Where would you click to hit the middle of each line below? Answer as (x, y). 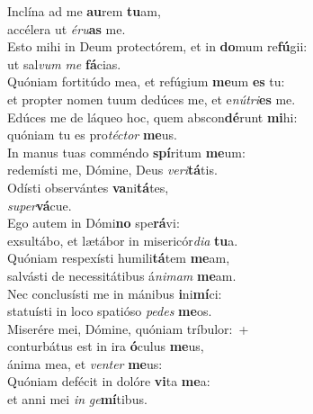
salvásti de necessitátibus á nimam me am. (122, 275)
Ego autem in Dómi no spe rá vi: (94, 223)
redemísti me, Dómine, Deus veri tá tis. (112, 170)
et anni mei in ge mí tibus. (77, 399)
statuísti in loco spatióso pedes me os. (110, 311)
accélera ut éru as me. (67, 28)
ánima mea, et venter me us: (85, 363)
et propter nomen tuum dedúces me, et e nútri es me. (152, 99)
